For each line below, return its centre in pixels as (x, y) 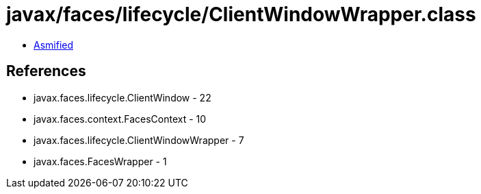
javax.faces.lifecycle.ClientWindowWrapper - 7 (139, 140)
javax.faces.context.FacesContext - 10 (120, 119)
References (46, 71)
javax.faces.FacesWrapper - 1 (100, 161)
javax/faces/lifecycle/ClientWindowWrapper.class (241, 14)
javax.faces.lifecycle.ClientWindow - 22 (122, 97)
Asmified (54, 45)
